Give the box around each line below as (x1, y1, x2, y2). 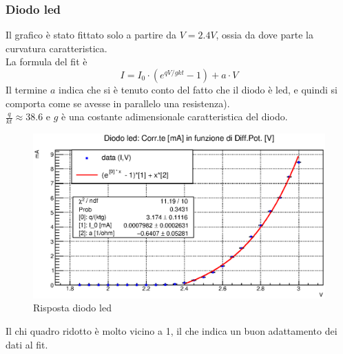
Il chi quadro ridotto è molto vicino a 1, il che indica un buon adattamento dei (6, 323, 337, 338)
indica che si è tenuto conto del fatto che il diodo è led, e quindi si (59, 82, 338, 96)
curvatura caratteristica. (6, 41, 107, 55)
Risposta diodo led (33, 300, 112, 315)
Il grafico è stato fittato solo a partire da (6, 27, 176, 42)
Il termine (6, 82, 48, 96)
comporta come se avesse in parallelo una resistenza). (6, 96, 230, 110)
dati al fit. (6, 337, 48, 351)
